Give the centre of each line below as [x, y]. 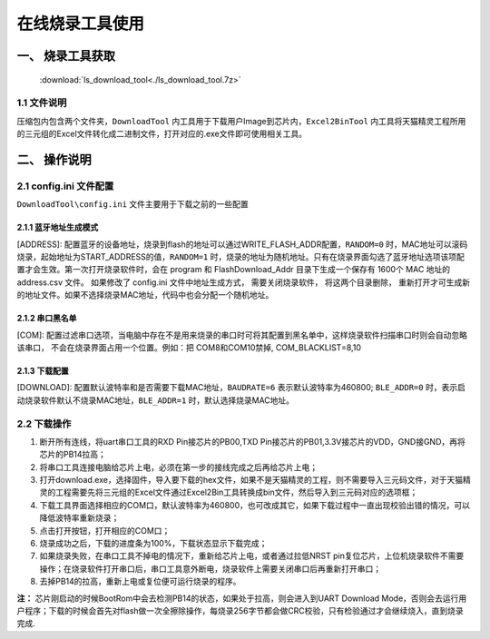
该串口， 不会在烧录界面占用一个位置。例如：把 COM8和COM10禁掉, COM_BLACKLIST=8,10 [189, 347]
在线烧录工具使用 [81, 24]
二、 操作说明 [54, 159]
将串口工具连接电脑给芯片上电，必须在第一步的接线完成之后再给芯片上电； [178, 467]
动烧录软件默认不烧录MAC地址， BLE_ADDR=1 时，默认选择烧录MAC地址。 [156, 400]
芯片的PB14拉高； [73, 455]
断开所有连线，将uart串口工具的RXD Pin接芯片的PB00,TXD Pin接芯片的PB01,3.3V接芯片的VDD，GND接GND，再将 [253, 441]
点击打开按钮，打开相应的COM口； [105, 530]
